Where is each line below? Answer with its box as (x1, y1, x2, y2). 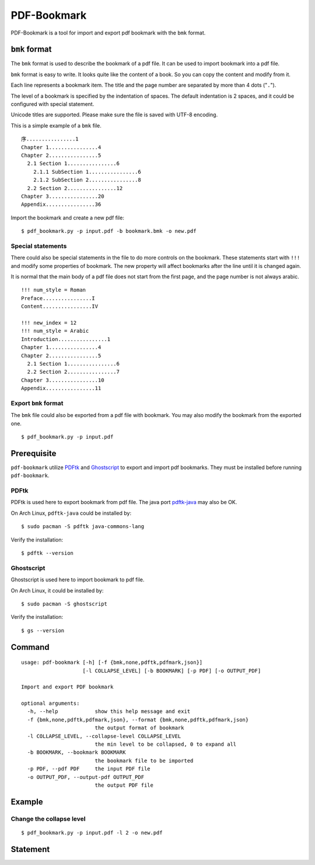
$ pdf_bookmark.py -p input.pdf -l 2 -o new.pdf (21, 829, 163, 836)
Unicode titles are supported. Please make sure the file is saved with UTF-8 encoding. (10, 111, 218, 118)
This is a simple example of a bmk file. (10, 122, 102, 129)
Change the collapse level (10, 815, 86, 823)
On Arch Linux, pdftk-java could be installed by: (10, 509, 131, 516)
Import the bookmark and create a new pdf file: (10, 214, 125, 221)
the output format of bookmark (94, 725, 184, 731)
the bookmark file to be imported (94, 757, 194, 764)
